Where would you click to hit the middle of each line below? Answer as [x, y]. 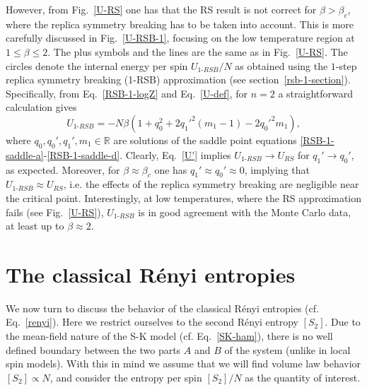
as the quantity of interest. [303, 377]
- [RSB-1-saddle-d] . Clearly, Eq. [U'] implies [137, 154]
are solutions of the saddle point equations [205, 140]
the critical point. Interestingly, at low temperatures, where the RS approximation [184, 197]
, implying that [277, 169]
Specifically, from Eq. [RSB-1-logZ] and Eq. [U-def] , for [127, 93]
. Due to [343, 322]
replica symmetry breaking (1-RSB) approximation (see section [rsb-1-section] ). [178, 79]
